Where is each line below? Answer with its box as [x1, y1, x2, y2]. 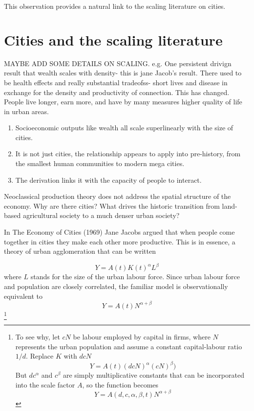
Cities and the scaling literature [4, 29, 223, 49]
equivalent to [4, 290, 42, 301]
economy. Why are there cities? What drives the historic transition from [4, 200, 220, 211]
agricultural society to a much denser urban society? [22, 210, 180, 220]
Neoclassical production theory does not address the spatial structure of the [4, 191, 231, 201]
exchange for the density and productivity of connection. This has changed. [4, 87, 230, 97]
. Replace [26, 351, 54, 361]
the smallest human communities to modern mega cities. [15, 158, 185, 169]
